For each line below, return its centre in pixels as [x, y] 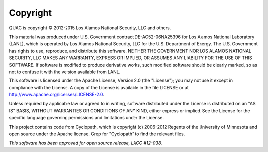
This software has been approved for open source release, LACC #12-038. [86, 143]
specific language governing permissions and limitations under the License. [86, 118]
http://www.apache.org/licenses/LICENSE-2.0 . [57, 95]
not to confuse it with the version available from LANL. [65, 72]
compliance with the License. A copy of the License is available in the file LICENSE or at [99, 87]
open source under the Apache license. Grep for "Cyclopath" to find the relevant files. [97, 134]
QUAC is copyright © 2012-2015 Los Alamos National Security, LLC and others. [90, 28]
